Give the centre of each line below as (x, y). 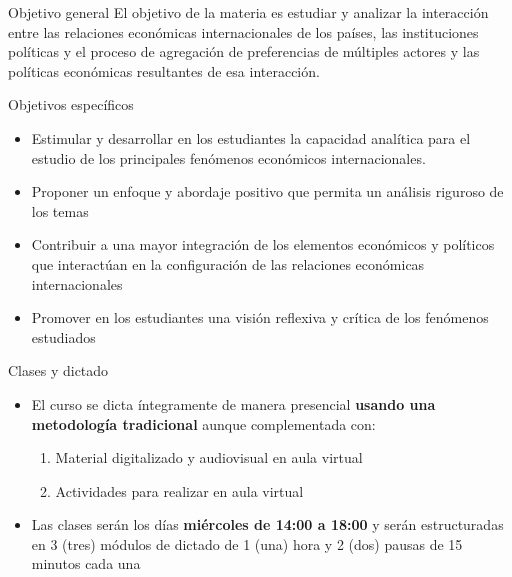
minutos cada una (86, 563)
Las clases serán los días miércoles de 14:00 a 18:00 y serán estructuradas (267, 524)
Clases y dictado (58, 370)
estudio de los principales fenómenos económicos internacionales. (228, 157)
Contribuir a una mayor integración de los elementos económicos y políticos (263, 244)
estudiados (63, 336)
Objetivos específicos (71, 104)
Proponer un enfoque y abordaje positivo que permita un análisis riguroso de (267, 191)
